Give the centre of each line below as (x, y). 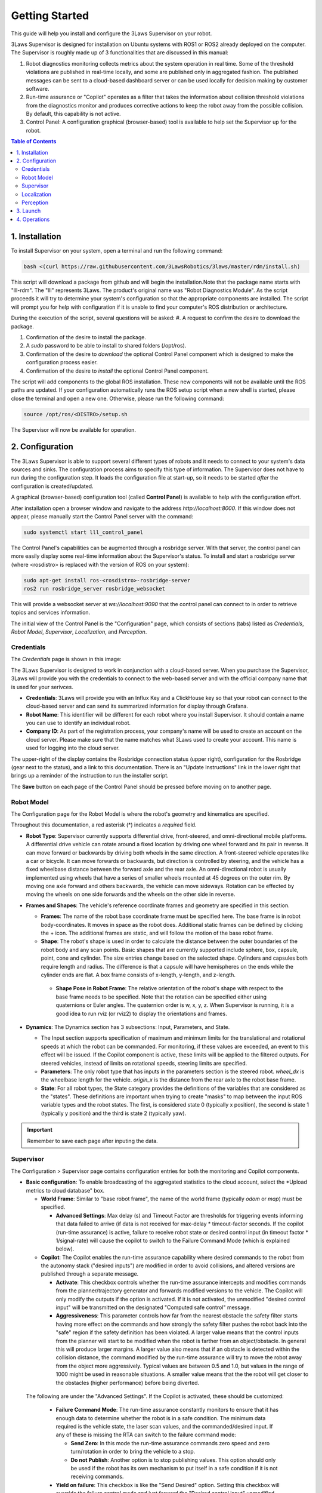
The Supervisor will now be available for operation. (74, 429)
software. (38, 88)
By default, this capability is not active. (74, 114)
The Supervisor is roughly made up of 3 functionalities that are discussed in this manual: (120, 53)
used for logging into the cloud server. (73, 748)
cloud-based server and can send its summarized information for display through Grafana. (137, 706)
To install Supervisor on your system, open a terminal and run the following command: (117, 250)
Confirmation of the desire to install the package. (86, 337)
